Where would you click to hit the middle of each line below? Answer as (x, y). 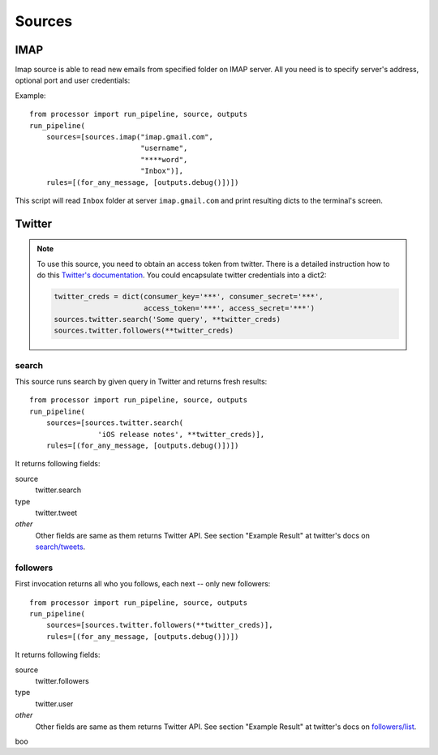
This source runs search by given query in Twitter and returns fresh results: (141, 382)
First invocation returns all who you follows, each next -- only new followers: (143, 584)
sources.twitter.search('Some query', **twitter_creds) (167, 319)
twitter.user (54, 704)
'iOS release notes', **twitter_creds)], (181, 434)
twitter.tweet (56, 513)
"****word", (164, 159)
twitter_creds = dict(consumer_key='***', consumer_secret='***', (189, 297)
